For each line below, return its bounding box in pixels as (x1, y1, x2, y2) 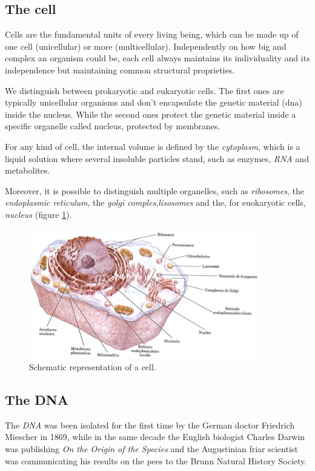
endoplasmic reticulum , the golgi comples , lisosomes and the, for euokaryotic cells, (5, 196, 306, 209)
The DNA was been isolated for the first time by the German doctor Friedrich (5, 418, 295, 431)
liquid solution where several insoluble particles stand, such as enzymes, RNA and (5, 152, 309, 164)
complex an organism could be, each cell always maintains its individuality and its (5, 52, 310, 64)
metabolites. (5, 164, 50, 177)
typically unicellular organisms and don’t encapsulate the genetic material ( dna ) (5, 96, 302, 109)
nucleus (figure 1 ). (5, 208, 72, 220)
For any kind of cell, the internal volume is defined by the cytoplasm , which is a (5, 140, 300, 152)
